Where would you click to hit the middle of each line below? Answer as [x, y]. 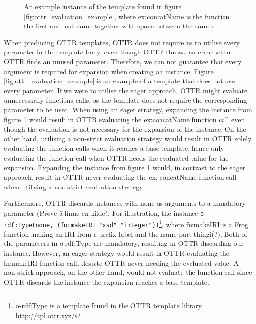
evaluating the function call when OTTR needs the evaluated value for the [116, 157]
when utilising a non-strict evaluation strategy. [74, 186]
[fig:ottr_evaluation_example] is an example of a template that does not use [119, 81]
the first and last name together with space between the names [118, 26]
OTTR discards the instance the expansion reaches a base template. [107, 282]
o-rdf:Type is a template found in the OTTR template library [109, 306]
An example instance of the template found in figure [103, 6]
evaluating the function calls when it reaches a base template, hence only [114, 148]
